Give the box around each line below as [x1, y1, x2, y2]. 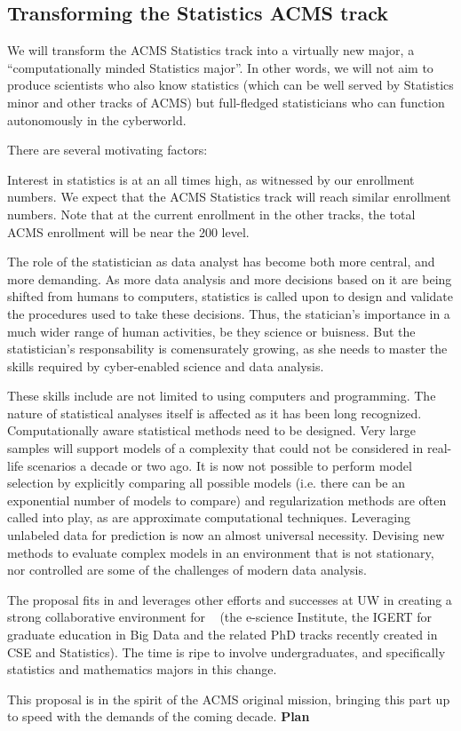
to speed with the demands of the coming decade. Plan [7, 707, 310, 726]
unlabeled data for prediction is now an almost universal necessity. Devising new [7, 526, 445, 544]
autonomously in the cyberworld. [7, 110, 187, 129]
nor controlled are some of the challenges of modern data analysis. [7, 560, 367, 579]
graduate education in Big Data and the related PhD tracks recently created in [7, 625, 438, 644]
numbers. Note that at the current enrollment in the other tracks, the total [7, 204, 416, 223]
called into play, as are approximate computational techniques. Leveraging [7, 508, 410, 527]
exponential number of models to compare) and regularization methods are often [7, 490, 447, 509]
